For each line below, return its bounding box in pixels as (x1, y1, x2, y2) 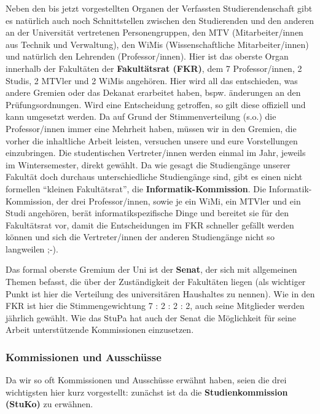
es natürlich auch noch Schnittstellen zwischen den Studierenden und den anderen (6, 14, 314, 26)
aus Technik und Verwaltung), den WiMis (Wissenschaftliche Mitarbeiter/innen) (6, 37, 309, 50)
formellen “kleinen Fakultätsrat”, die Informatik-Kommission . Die (6, 182, 267, 195)
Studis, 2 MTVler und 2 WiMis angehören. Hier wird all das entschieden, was (6, 74, 298, 87)
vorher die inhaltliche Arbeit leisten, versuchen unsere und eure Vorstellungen (6, 134, 298, 147)
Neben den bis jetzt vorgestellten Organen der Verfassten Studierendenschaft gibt (6, 2, 313, 14)
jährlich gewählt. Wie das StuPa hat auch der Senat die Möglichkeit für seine (6, 311, 296, 324)
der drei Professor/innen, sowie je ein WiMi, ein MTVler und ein (56, 194, 301, 207)
